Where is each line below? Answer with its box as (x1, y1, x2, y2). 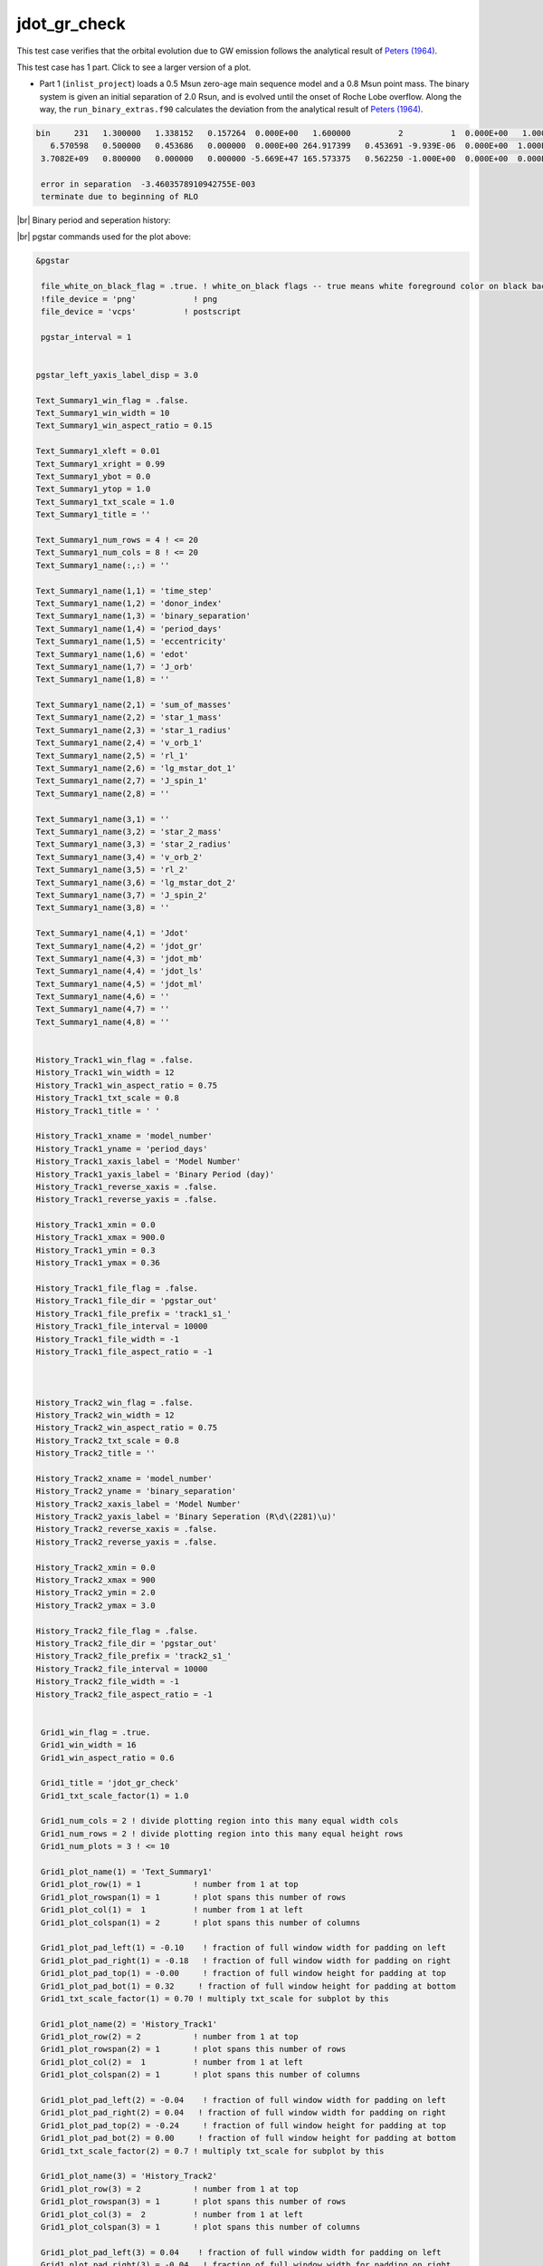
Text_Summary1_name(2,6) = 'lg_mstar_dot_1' (35, 763, 237, 774)
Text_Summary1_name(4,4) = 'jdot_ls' (35, 966, 204, 976)
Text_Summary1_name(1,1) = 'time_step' (35, 586, 213, 596)
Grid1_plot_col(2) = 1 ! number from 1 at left (41, 2057, 303, 2067)
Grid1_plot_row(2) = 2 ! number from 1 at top (41, 2031, 299, 2042)
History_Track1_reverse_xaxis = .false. (35, 1181, 217, 1192)
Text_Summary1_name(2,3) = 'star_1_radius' (35, 725, 233, 735)
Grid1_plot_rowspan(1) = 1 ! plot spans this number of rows (41, 1892, 347, 1903)
